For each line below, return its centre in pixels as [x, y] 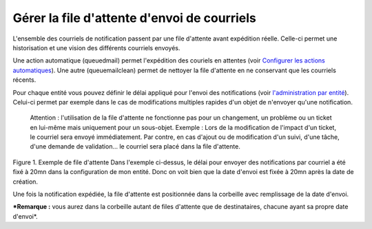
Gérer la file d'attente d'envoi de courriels [134, 18]
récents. [24, 80]
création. [25, 182]
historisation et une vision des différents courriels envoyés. [96, 47]
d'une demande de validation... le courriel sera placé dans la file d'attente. [135, 146]
